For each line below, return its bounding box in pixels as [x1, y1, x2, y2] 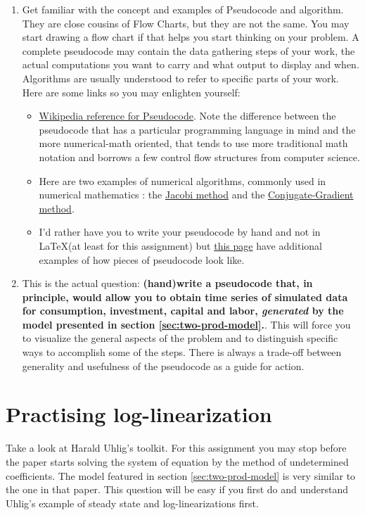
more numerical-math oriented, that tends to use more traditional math [39, 136, 348, 151]
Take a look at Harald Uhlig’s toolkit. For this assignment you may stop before [6, 440, 347, 455]
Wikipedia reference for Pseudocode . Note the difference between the [39, 108, 336, 123]
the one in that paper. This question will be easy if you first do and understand [6, 482, 349, 497]
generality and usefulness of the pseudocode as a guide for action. [22, 358, 305, 373]
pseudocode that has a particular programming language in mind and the [39, 122, 356, 136]
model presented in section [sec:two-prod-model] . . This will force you [22, 317, 351, 331]
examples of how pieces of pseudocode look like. [39, 252, 245, 267]
